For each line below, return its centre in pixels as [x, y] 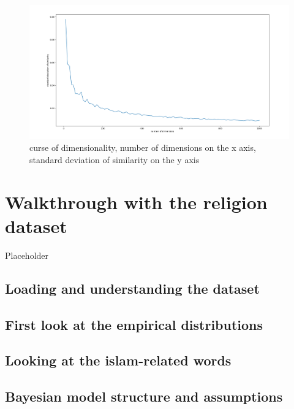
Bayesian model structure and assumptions [144, 396]
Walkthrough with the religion [136, 201]
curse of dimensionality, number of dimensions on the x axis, [143, 147]
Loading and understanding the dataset [132, 288]
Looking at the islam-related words [118, 360]
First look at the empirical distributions [134, 324]
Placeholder [27, 255]
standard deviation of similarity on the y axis [115, 160]
